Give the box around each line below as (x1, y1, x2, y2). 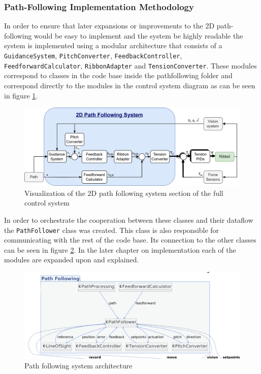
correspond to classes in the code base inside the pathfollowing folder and (4, 70, 233, 81)
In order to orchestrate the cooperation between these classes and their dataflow (4, 214, 253, 225)
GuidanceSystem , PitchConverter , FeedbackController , (4, 50, 182, 60)
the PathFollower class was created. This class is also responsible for (4, 224, 219, 235)
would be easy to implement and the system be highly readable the (34, 30, 243, 41)
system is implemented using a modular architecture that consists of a (4, 40, 222, 51)
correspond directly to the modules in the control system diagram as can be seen (4, 80, 255, 90)
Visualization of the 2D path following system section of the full (24, 187, 223, 198)
